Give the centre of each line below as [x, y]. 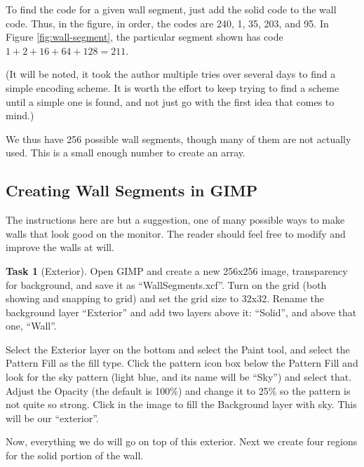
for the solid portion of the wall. [75, 455]
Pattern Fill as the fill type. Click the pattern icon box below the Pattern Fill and [182, 363]
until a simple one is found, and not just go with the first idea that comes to [170, 101]
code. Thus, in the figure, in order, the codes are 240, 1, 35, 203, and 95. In [167, 23]
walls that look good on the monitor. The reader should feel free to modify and [176, 233]
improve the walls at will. [60, 247]
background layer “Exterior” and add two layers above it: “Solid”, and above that [181, 312]
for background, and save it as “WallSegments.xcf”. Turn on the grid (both [166, 284]
